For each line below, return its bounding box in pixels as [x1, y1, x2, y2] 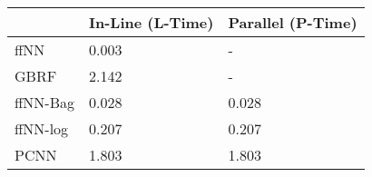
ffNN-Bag [15, 92, 74, 113]
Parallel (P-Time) [228, 12, 357, 33]
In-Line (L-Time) [88, 12, 214, 33]
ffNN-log [15, 118, 69, 139]
